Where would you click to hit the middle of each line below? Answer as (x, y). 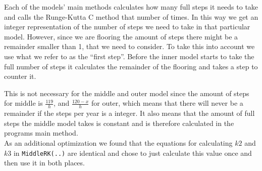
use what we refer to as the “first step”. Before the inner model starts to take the (129, 56)
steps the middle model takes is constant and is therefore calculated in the (119, 123)
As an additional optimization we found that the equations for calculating (118, 142)
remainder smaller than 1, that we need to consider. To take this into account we (129, 46)
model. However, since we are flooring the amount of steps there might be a (121, 36)
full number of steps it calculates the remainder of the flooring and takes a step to (131, 66)
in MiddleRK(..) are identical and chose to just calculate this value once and (133, 153)
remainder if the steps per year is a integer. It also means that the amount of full (129, 113)
